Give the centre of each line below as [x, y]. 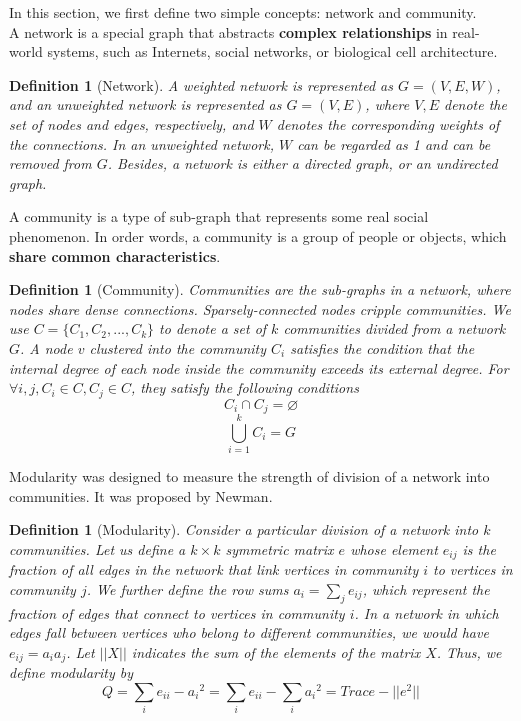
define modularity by [71, 672]
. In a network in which [426, 612]
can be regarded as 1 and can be [394, 143]
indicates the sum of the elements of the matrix [276, 651]
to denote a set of [213, 328]
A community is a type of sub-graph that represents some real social [219, 216]
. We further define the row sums [187, 588]
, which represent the [426, 588]
